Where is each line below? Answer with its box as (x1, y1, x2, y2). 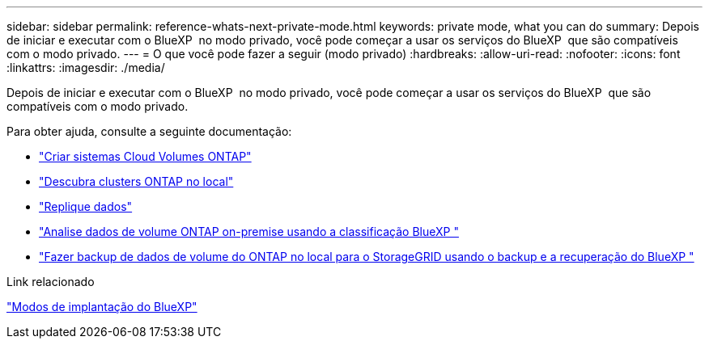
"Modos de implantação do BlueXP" (6, 300, 197, 313)
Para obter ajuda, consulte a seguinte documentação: (6, 124, 292, 138)
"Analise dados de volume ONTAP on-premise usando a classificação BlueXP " (39, 225, 459, 238)
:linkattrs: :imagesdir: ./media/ (6, 61, 165, 74)
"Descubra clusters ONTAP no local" (39, 175, 234, 188)
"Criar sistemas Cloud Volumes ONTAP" (39, 149, 252, 163)
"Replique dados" (39, 200, 133, 213)
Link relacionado (6, 275, 95, 288)
